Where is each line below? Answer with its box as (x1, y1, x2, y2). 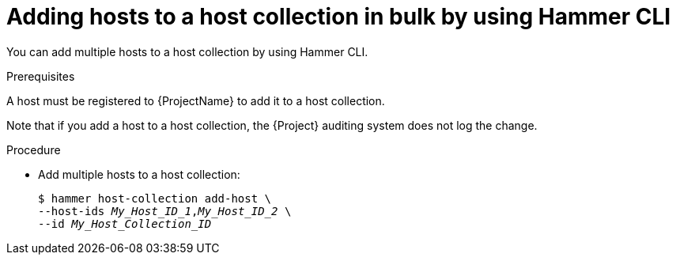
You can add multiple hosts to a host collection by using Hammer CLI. (6, 44, 368, 59)
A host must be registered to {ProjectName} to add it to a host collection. (6, 93, 385, 108)
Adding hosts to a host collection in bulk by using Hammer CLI (6, 3, 671, 30)
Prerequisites (6, 69, 75, 83)
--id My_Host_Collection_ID (38, 217, 212, 230)
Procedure (6, 142, 61, 157)
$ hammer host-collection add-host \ (38, 191, 272, 205)
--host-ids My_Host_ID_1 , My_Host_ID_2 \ (38, 204, 292, 217)
